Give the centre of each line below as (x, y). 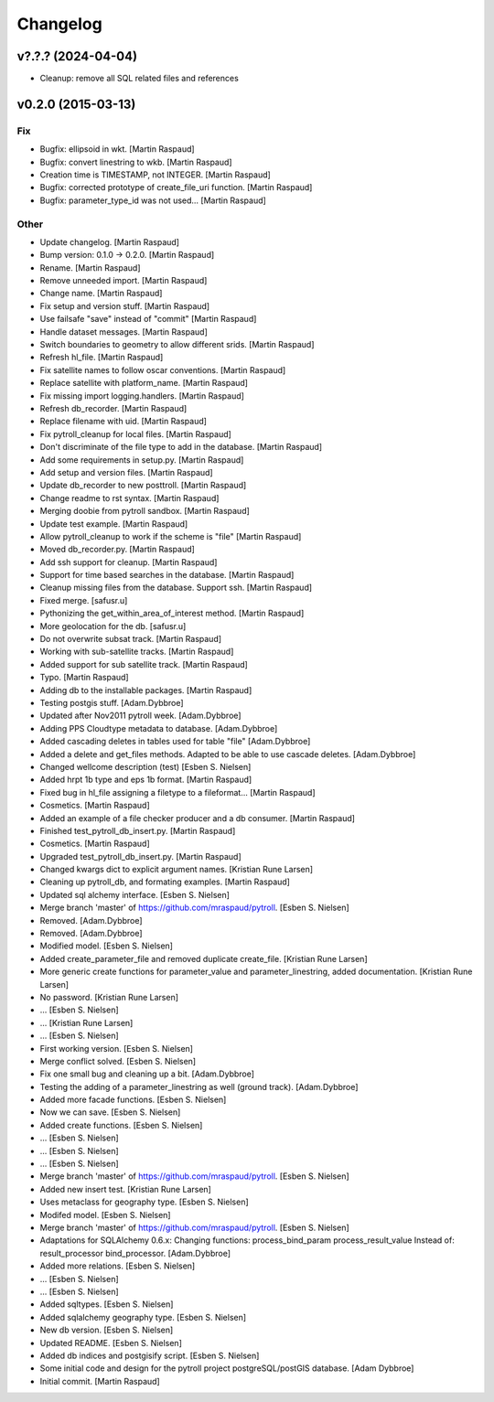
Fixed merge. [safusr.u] (84, 600)
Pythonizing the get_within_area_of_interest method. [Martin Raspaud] (172, 614)
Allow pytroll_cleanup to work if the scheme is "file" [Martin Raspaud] (171, 536)
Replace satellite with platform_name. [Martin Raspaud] (144, 383)
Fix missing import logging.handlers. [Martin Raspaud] (142, 396)
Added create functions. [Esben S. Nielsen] (121, 1125)
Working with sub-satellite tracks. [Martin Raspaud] (137, 652)
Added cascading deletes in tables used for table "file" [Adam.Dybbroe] (175, 742)
